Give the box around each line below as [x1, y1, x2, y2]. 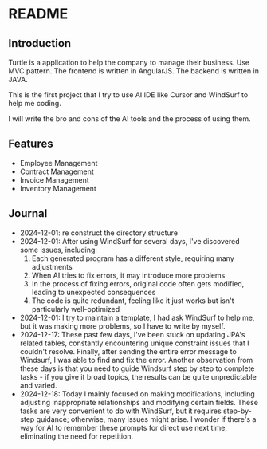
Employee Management [19, 158, 98, 167]
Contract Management [19, 167, 94, 176]
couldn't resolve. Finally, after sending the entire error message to [19, 346, 237, 356]
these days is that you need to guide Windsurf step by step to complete [19, 364, 255, 373]
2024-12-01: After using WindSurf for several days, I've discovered [19, 236, 241, 246]
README [8, 5, 69, 23]
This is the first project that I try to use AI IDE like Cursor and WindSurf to [8, 90, 249, 100]
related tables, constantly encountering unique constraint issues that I [19, 338, 249, 348]
